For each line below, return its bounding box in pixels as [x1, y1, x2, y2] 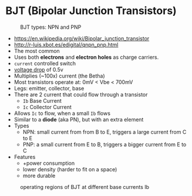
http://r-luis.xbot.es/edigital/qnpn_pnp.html [14, 41, 119, 48]
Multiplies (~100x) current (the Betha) [14, 72, 105, 79]
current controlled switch [14, 60, 76, 67]
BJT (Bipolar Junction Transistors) [5, 4, 177, 18]
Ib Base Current [22, 97, 62, 104]
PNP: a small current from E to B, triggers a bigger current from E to [22, 141, 187, 148]
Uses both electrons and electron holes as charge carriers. [14, 53, 159, 60]
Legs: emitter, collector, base [14, 85, 85, 92]
